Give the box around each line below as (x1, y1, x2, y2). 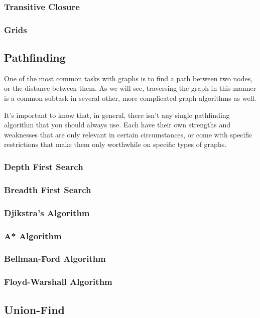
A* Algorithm (4, 229, 62, 242)
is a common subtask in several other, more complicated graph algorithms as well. (4, 93, 256, 103)
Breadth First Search (4, 183, 91, 196)
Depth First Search (4, 160, 83, 173)
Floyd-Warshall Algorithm (4, 275, 112, 288)
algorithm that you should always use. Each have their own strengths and (4, 119, 231, 130)
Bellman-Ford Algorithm (4, 252, 106, 265)
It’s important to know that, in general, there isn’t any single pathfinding (4, 109, 230, 120)
